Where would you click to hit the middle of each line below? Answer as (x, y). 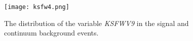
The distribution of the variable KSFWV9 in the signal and (96, 23)
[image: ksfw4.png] (37, 7)
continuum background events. (51, 33)
